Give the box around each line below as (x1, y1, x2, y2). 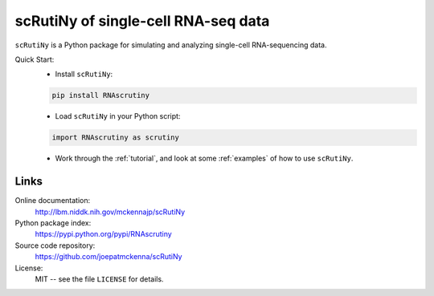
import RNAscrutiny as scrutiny (51, 133, 180, 142)
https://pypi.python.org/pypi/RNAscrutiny (35, 229, 172, 239)
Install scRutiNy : (55, 69, 113, 79)
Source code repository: (14, 241, 96, 250)
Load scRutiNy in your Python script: (55, 112, 181, 121)
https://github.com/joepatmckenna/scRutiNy (35, 252, 182, 262)
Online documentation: (14, 196, 91, 205)
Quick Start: (14, 55, 55, 64)
